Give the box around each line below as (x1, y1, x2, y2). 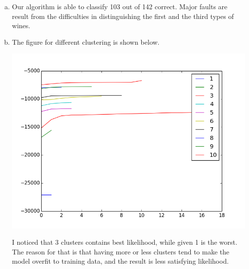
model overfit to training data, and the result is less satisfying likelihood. (12, 256, 229, 266)
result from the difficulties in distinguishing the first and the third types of (12, 11, 234, 21)
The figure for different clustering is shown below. (12, 36, 160, 47)
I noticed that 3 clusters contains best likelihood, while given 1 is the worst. (12, 237, 237, 247)
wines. (12, 20, 31, 31)
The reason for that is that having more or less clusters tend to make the (12, 246, 230, 256)
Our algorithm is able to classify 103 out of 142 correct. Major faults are (12, 1, 228, 11)
